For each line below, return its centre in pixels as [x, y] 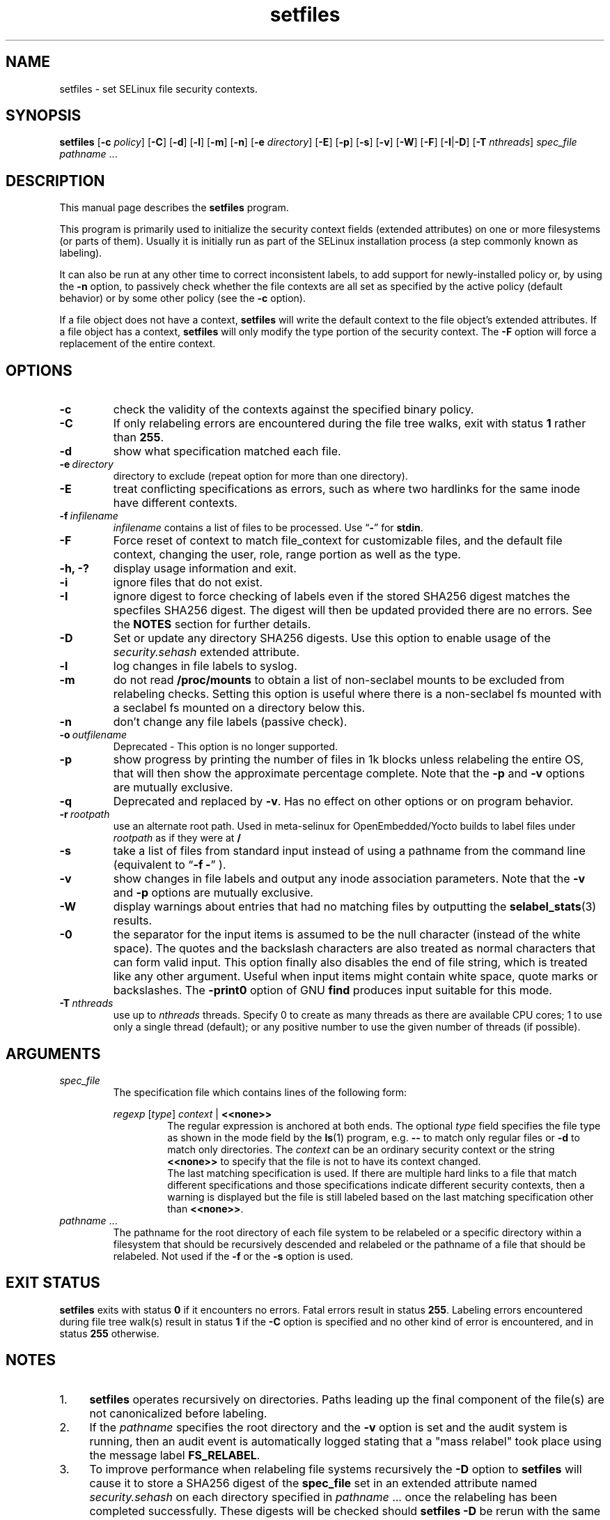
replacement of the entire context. [138, 344]
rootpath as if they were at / [177, 838]
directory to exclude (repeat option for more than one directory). [260, 476]
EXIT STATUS [53, 1283]
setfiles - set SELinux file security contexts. [158, 89]
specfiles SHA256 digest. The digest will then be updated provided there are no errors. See [353, 610]
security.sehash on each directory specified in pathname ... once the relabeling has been [323, 1497]
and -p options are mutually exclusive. [213, 893]
